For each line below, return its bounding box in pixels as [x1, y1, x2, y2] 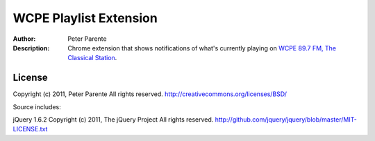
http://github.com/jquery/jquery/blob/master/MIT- [215, 115, 357, 124]
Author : [12, 35, 36, 43]
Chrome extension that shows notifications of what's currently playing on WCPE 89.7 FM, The [67, 44, 337, 52]
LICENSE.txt [12, 125, 48, 133]
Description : [12, 44, 50, 52]
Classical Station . [67, 54, 117, 62]
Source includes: [12, 102, 62, 111]
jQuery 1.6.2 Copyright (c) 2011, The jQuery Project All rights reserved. [12, 115, 214, 124]
